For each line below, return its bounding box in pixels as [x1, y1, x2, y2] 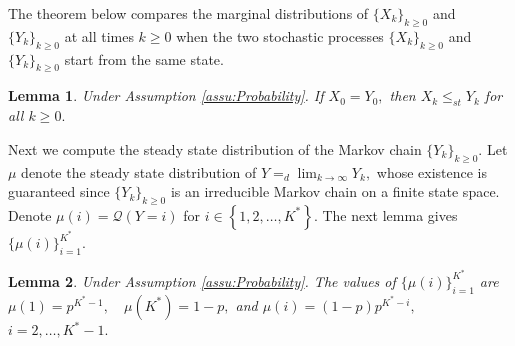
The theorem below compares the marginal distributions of [8, 3, 369, 23]
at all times [64, 25, 134, 46]
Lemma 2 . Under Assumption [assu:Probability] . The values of [8, 270, 396, 291]
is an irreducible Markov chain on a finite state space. [170, 181, 500, 202]
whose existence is [376, 161, 488, 182]
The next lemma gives [322, 204, 458, 225]
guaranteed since [8, 181, 110, 202]
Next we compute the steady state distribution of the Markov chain [8, 138, 422, 159]
